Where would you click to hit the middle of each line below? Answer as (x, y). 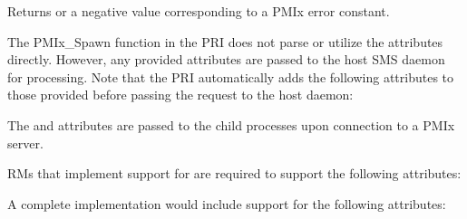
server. (25, 143)
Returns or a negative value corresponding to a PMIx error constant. (199, 11)
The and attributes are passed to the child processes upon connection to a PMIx (231, 124)
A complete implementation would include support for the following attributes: (227, 203)
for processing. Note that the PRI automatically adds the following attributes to (231, 76)
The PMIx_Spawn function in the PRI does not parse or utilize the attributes (225, 41)
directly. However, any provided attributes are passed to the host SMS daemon (226, 59)
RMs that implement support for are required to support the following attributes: (234, 173)
